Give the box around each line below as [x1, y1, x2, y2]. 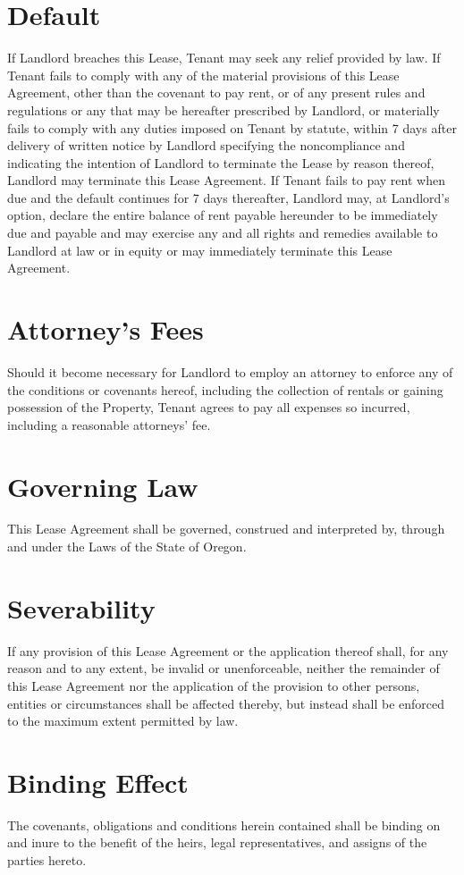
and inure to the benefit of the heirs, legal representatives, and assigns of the [7, 833, 427, 852]
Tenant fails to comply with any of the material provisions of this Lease [7, 65, 400, 84]
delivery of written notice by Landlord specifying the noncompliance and [7, 136, 405, 155]
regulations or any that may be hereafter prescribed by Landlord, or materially [7, 100, 440, 119]
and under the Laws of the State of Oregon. [7, 537, 247, 556]
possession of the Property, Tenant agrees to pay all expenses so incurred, [7, 398, 410, 416]
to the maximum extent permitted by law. [7, 711, 239, 730]
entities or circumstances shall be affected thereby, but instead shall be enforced [7, 694, 445, 712]
